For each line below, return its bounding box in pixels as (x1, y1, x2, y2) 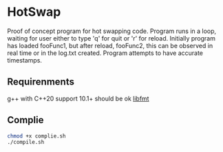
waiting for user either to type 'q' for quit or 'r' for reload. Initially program (7, 34, 215, 42)
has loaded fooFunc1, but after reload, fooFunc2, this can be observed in (7, 41, 213, 50)
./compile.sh (7, 139, 45, 146)
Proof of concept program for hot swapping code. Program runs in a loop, (7, 27, 217, 35)
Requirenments (7, 76, 74, 88)
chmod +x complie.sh (7, 132, 67, 140)
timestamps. (7, 56, 43, 64)
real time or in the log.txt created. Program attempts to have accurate (7, 49, 204, 57)
